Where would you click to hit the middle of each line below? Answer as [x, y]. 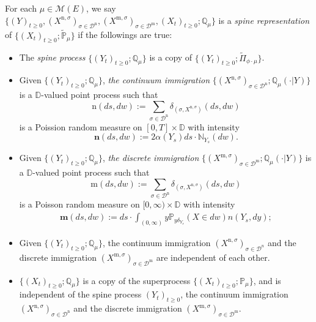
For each [21, 8]
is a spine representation [264, 20]
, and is [267, 280]
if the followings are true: [125, 35]
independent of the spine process [80, 294]
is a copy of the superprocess [137, 280]
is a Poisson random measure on [79, 204]
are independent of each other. [213, 257]
